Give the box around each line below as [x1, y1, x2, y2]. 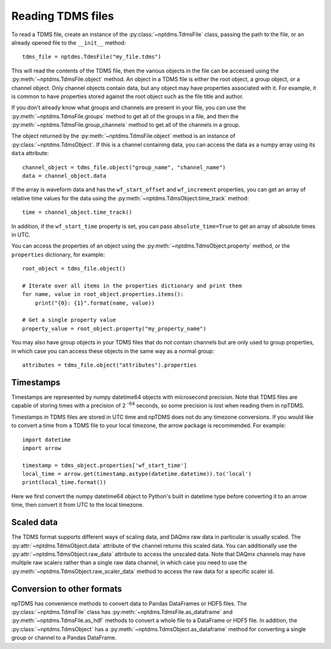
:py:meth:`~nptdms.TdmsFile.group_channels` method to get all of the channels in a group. [11, 121, 240, 129]
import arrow [22, 444, 61, 452]
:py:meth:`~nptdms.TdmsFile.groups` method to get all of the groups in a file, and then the [11, 112, 239, 120]
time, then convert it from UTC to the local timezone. [11, 501, 144, 509]
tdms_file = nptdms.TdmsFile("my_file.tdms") [22, 53, 162, 61]
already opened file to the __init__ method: [11, 39, 126, 46]
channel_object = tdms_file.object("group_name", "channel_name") [22, 164, 226, 171]
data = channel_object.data [22, 172, 107, 180]
